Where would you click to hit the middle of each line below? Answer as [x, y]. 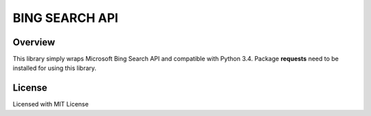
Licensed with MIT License [51, 104]
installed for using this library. [55, 68]
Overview [34, 42]
